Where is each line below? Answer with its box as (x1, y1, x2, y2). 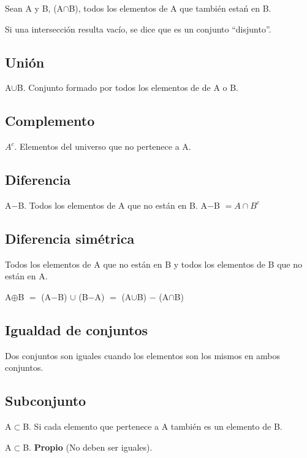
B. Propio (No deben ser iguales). (23, 440, 153, 453)
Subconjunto (5, 391, 86, 410)
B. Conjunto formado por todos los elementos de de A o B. (17, 81, 239, 94)
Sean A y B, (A (5, 2, 64, 14)
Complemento (5, 111, 95, 130)
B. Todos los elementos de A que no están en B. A (18, 198, 208, 211)
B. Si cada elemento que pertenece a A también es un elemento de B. (23, 420, 282, 433)
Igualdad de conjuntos (5, 320, 148, 339)
